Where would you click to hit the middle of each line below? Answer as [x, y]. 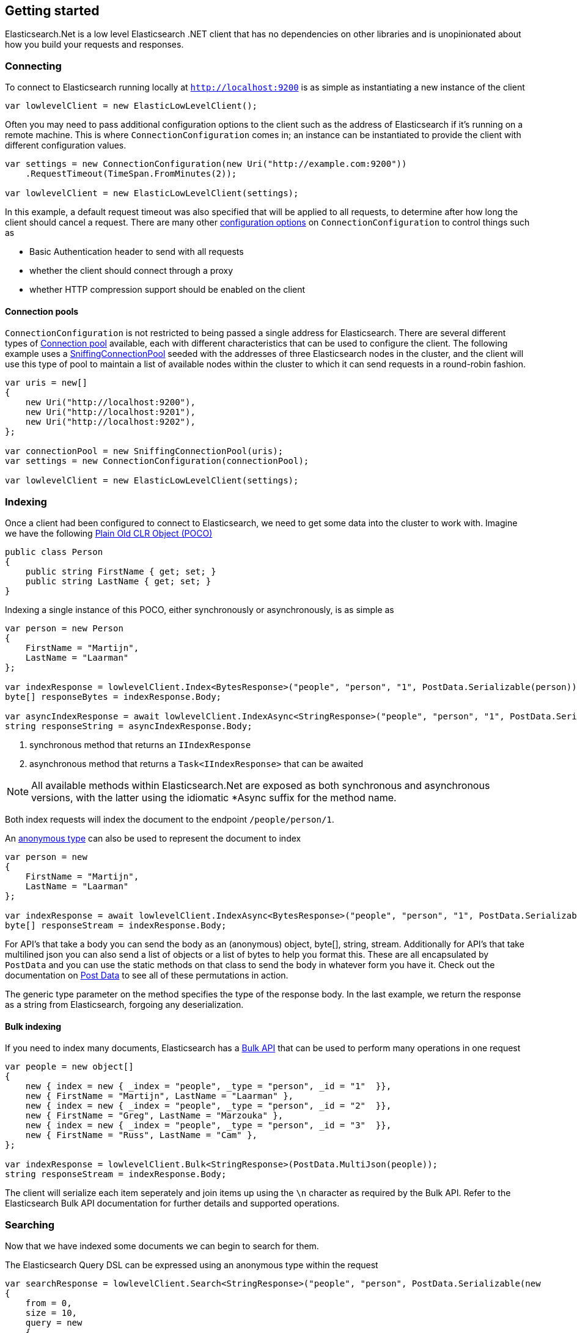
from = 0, [49, 1303]
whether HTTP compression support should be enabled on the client [167, 290]
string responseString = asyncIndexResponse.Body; [129, 726]
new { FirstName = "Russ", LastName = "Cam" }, [141, 1135]
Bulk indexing [33, 1026]
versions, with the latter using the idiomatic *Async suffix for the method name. [214, 798]
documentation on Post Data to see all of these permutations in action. [147, 975]
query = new [54, 1323]
